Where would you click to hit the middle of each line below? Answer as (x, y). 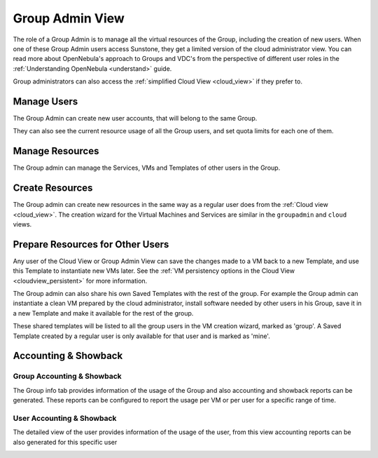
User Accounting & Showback (65, 418)
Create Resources (53, 188)
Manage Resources (56, 151)
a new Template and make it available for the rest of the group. (103, 313)
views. (22, 224)
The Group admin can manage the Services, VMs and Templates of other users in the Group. (147, 168)
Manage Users (45, 101)
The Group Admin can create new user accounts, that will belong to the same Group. (135, 119)
